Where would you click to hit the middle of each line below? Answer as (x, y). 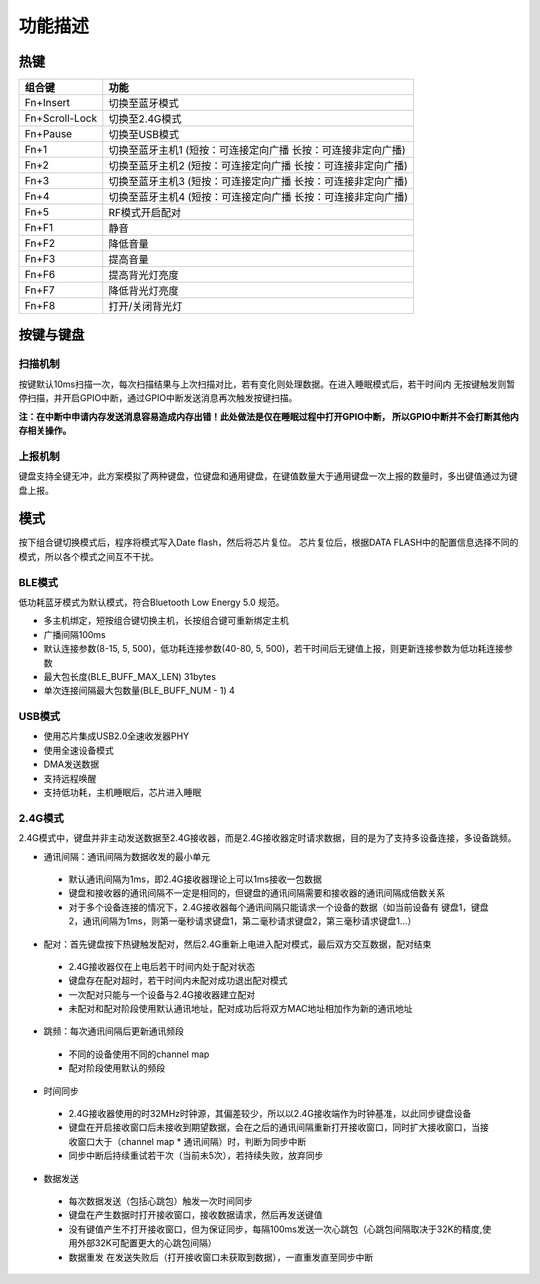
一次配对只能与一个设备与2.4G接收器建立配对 (162, 994)
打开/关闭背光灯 (145, 307)
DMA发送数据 (71, 764)
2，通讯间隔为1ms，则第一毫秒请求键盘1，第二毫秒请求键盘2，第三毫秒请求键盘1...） (242, 921)
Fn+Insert (47, 103)
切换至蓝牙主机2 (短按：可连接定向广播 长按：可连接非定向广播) (258, 166)
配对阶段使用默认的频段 (116, 1068)
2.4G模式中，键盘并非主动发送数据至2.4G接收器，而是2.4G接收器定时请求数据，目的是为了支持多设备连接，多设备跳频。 (267, 838)
